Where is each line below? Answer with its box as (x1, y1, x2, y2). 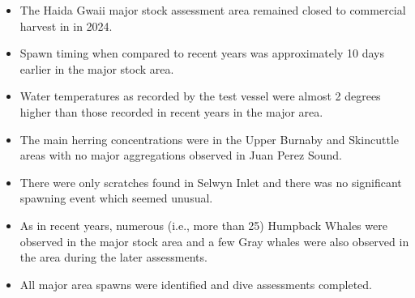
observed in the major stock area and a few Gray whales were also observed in (19, 232, 409, 249)
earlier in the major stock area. (19, 60, 174, 77)
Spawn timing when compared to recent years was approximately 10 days (19, 45, 384, 62)
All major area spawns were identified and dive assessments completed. (19, 275, 373, 292)
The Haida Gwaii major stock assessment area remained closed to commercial (19, 2, 406, 18)
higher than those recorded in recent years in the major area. (19, 103, 323, 120)
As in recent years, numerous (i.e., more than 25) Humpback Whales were (19, 216, 387, 233)
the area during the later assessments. (19, 249, 207, 266)
